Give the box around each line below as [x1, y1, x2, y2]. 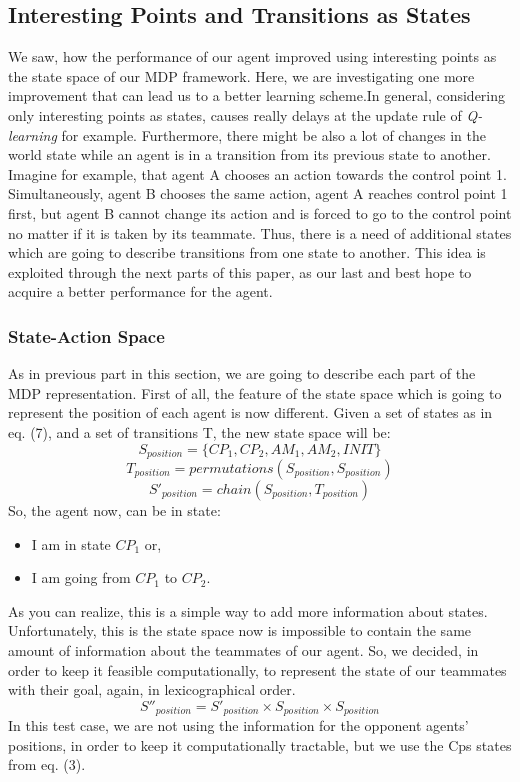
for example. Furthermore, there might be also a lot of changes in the [61, 124, 486, 145]
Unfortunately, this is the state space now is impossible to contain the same [8, 620, 472, 641]
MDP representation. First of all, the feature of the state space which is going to [8, 382, 502, 403]
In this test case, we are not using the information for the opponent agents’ [8, 715, 469, 736]
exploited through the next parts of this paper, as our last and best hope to [8, 261, 472, 282]
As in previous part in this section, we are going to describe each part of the [8, 363, 476, 384]
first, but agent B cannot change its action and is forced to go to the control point [8, 202, 512, 223]
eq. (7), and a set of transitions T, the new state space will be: [8, 421, 391, 442]
